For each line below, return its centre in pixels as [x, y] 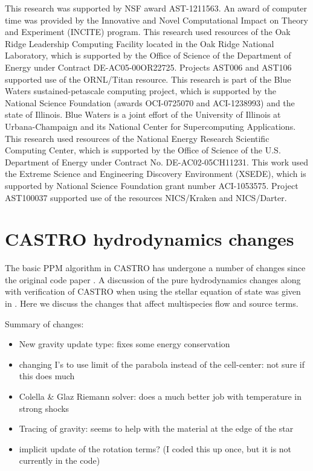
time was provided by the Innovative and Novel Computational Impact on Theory [156, 20]
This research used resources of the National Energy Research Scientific [137, 138]
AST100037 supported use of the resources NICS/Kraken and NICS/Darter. [146, 197]
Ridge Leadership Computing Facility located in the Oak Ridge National [140, 43]
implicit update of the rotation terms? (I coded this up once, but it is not [155, 448]
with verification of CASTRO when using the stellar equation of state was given [153, 291]
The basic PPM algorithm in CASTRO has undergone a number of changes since [155, 268]
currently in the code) [60, 460]
